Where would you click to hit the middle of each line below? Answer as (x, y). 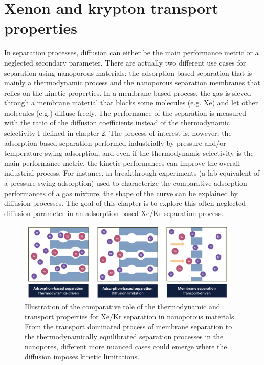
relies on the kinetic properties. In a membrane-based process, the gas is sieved (128, 92)
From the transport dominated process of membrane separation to (128, 326)
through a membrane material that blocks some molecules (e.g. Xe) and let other (131, 103)
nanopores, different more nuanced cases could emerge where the (126, 346)
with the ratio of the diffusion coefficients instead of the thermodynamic (117, 123)
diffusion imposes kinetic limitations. (82, 356)
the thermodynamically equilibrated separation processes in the (124, 336)
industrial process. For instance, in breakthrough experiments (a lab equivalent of (132, 173)
